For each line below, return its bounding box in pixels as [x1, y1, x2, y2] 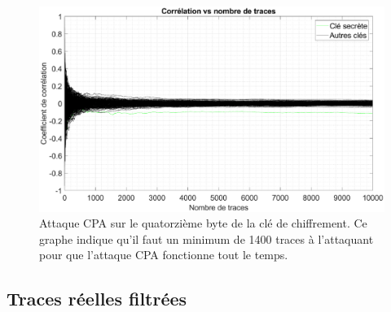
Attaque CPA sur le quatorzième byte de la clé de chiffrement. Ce [39, 214, 367, 232]
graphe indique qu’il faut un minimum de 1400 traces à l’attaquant [39, 230, 374, 247]
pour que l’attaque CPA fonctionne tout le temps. [39, 246, 288, 263]
